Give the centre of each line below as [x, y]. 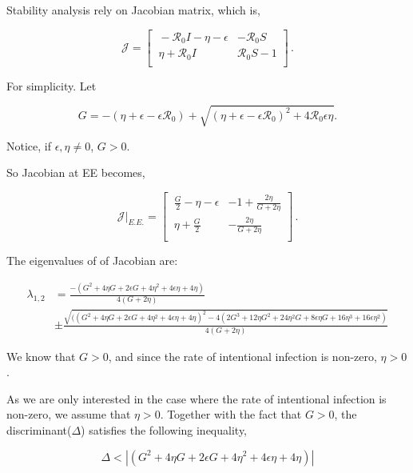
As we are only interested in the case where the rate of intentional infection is [197, 398]
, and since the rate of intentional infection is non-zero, [242, 356]
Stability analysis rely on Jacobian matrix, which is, [133, 10]
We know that [41, 356]
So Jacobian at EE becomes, [76, 172]
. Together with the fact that [231, 414]
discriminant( [39, 429]
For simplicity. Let [52, 85]
